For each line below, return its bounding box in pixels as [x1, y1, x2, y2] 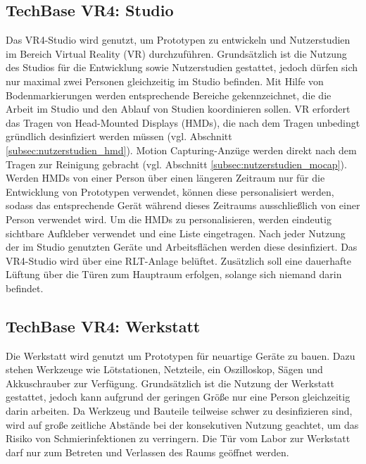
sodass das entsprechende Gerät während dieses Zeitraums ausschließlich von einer [6, 198, 360, 213]
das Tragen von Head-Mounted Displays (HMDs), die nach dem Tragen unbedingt [6, 115, 360, 130]
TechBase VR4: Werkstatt [6, 315, 201, 337]
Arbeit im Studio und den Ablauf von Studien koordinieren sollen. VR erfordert [6, 101, 351, 116]
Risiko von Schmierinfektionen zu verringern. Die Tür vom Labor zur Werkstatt [6, 431, 351, 446]
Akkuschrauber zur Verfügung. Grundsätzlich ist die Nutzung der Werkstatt [6, 375, 335, 390]
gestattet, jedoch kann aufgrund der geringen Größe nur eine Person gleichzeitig [6, 389, 351, 404]
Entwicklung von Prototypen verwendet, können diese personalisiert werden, [6, 184, 334, 199]
